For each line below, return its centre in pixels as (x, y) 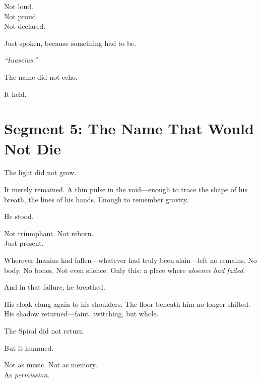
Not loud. (19, 6)
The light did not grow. (40, 172)
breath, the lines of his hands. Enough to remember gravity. (96, 199)
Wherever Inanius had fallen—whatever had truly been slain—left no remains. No (130, 260)
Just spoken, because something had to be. (70, 43)
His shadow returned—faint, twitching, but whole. (81, 314)
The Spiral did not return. (45, 331)
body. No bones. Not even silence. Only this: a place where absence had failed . (125, 270)
